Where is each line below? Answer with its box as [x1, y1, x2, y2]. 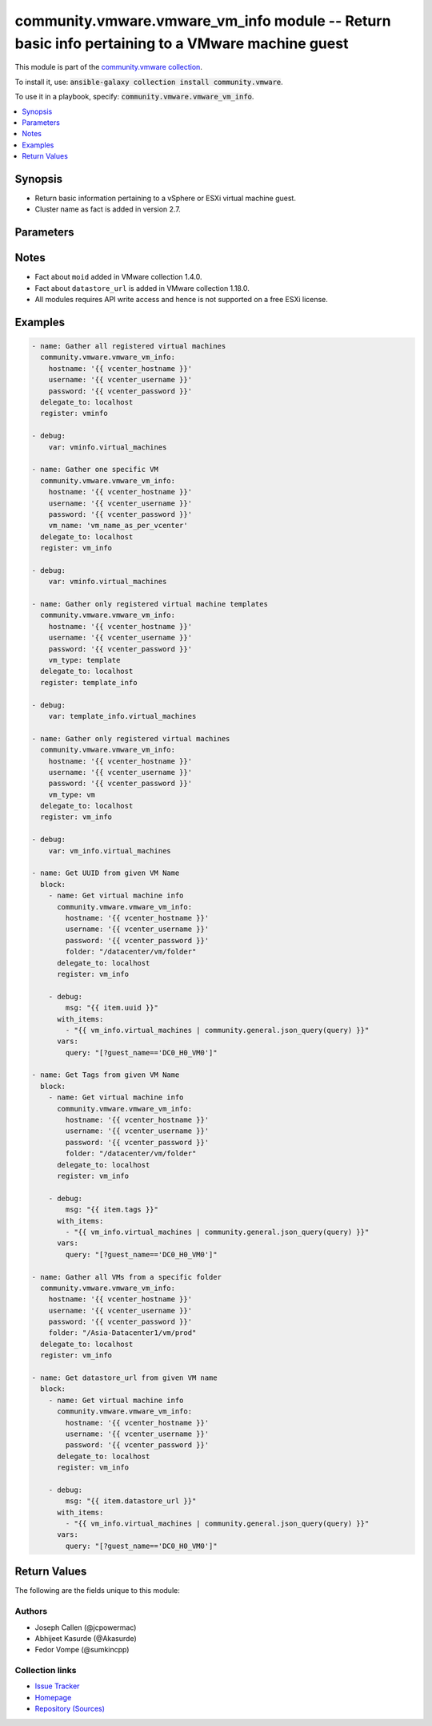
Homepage [34, 1692, 72, 1702]
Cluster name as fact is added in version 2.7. [34, 204, 182, 214]
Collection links [14, 1665, 77, 1676]
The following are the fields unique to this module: [14, 1586, 180, 1595]
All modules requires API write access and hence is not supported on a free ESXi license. [34, 295, 328, 304]
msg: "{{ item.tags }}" [65, 1205, 159, 1214]
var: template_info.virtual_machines [48, 712, 197, 720]
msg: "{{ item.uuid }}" [65, 1003, 159, 1013]
